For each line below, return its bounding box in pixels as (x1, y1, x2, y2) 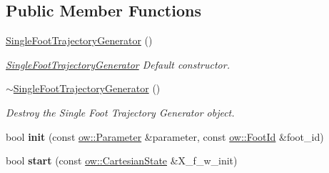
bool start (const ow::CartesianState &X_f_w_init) (6, 153, 238, 168)
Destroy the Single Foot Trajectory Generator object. (6, 104, 235, 119)
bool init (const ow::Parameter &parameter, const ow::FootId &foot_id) (6, 129, 324, 144)
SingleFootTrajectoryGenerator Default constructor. (6, 56, 230, 71)
